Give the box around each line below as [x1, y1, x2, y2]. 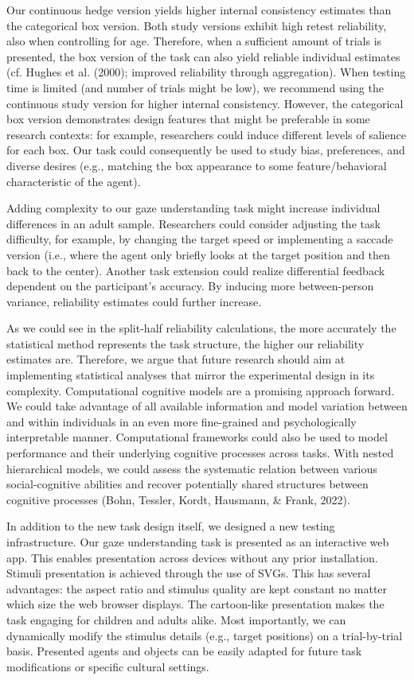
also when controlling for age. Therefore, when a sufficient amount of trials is [6, 33, 382, 49]
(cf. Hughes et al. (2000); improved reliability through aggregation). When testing [6, 64, 406, 80]
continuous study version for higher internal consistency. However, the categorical [6, 95, 404, 111]
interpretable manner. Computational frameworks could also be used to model [6, 429, 388, 445]
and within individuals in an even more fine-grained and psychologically [6, 413, 357, 429]
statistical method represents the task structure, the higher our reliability [6, 335, 365, 352]
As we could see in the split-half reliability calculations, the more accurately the [6, 320, 396, 336]
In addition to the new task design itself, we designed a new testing [6, 518, 335, 534]
